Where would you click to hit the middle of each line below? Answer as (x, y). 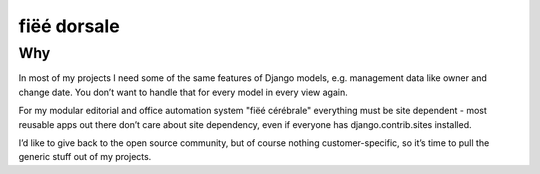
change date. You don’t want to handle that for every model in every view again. (183, 92)
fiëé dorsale (69, 26)
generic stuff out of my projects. (85, 157)
